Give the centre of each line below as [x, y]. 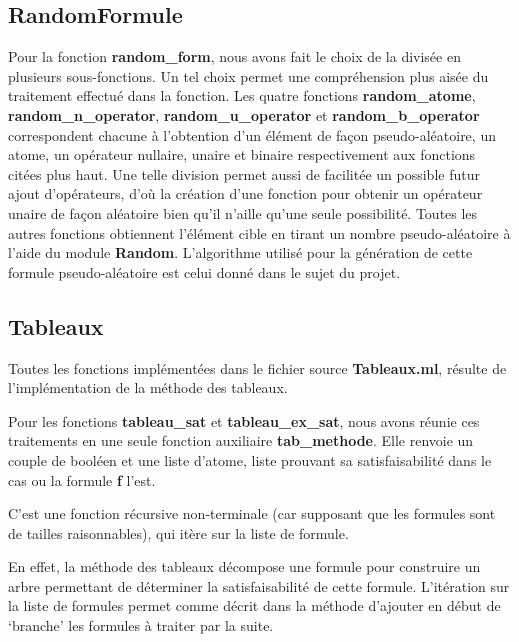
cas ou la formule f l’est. [82, 479]
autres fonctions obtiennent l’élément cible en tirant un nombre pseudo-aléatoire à [259, 232]
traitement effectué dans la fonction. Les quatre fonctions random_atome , [242, 95]
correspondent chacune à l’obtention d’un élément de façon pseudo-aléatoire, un [252, 134]
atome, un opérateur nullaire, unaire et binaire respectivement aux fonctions [242, 154]
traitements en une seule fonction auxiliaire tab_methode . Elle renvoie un [241, 440]
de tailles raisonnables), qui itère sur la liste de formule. [178, 532]
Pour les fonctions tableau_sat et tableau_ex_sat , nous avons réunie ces [244, 420]
